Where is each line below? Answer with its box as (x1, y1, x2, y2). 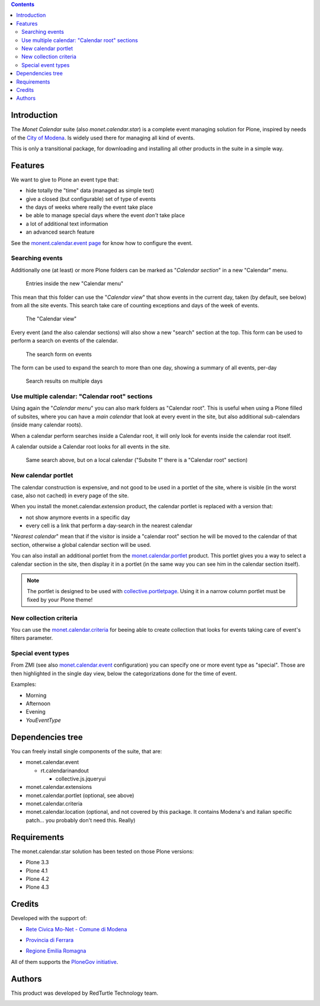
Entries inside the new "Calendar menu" (25, 280, 124, 287)
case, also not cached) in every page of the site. (11, 492, 129, 499)
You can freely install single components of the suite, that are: (11, 747, 162, 754)
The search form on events (25, 351, 92, 358)
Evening (25, 708, 46, 715)
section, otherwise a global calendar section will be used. (11, 541, 151, 548)
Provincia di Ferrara (25, 937, 74, 944)
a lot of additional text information (25, 220, 108, 227)
